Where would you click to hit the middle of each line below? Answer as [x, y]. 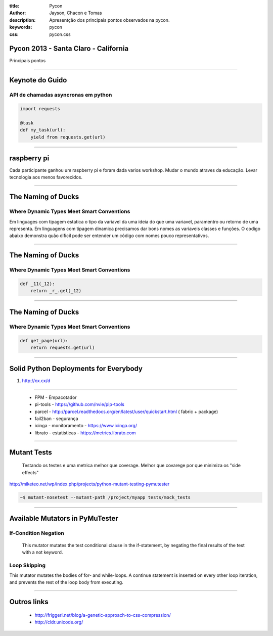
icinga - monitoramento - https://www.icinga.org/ [86, 426]
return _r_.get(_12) [56, 291]
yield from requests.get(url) [68, 137]
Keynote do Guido [38, 80]
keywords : [21, 27]
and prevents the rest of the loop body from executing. [66, 582]
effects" [30, 472]
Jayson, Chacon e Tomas [76, 13]
